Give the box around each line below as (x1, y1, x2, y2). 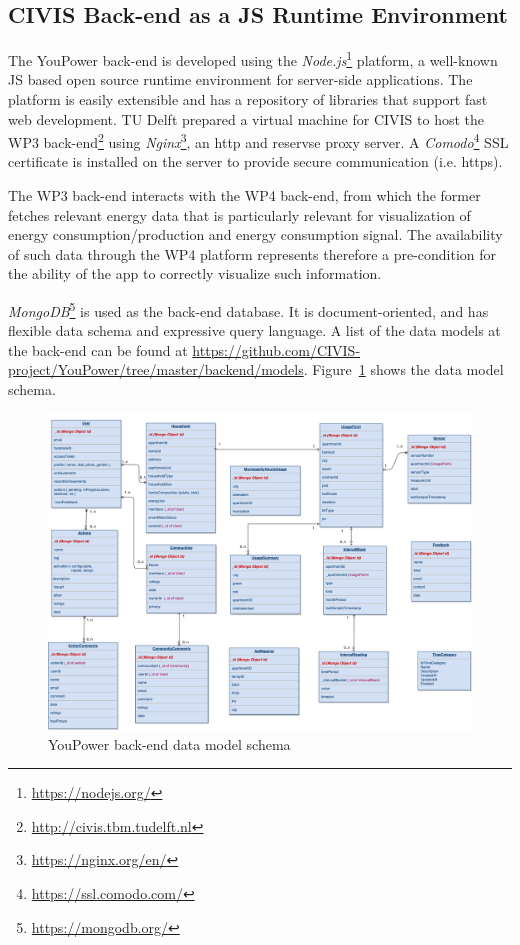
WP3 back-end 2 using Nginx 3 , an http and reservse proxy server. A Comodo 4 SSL (8, 129, 509, 152)
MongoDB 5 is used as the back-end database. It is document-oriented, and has (8, 298, 489, 321)
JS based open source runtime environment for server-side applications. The (8, 69, 473, 90)
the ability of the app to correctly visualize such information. (8, 263, 382, 284)
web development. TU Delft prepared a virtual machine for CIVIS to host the (8, 108, 485, 129)
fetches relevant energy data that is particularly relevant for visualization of (8, 204, 471, 225)
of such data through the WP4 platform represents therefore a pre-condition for (8, 243, 497, 264)
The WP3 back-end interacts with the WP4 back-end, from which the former (8, 185, 481, 206)
